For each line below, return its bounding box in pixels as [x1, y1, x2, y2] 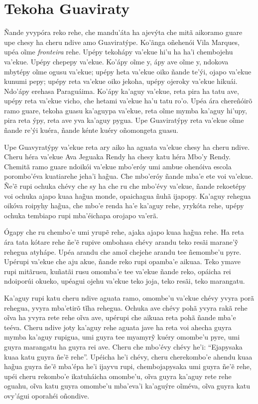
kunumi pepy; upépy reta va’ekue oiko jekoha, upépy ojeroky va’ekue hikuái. [4, 76, 238, 86]
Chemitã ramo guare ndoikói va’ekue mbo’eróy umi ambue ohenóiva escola [4, 161, 232, 171]
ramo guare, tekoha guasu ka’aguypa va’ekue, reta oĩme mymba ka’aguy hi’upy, [4, 105, 247, 115]
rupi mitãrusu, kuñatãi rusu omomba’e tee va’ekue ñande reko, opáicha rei [4, 266, 231, 276]
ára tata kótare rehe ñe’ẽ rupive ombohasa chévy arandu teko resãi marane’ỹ [4, 237, 239, 247]
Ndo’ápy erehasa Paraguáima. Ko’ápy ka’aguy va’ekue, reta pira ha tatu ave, [4, 85, 239, 96]
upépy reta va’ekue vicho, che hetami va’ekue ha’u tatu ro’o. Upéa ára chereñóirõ [4, 95, 253, 106]
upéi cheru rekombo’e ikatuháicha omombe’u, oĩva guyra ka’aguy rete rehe [4, 371, 232, 381]
